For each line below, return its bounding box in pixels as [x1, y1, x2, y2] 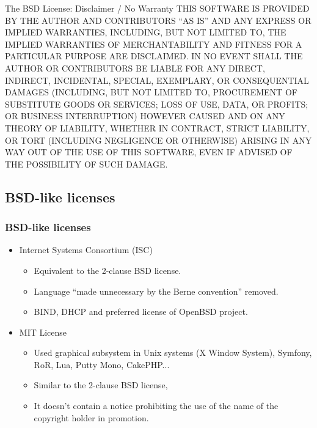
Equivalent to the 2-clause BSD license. [34, 264, 181, 276]
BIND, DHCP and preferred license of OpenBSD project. [34, 305, 248, 318]
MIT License [19, 325, 67, 338]
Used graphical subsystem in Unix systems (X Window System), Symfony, [34, 346, 312, 359]
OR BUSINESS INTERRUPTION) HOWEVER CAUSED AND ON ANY [5, 109, 285, 122]
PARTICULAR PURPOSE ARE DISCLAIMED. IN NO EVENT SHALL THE [5, 50, 303, 62]
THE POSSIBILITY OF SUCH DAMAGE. [5, 157, 168, 170]
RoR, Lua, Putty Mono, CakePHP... [34, 358, 170, 371]
